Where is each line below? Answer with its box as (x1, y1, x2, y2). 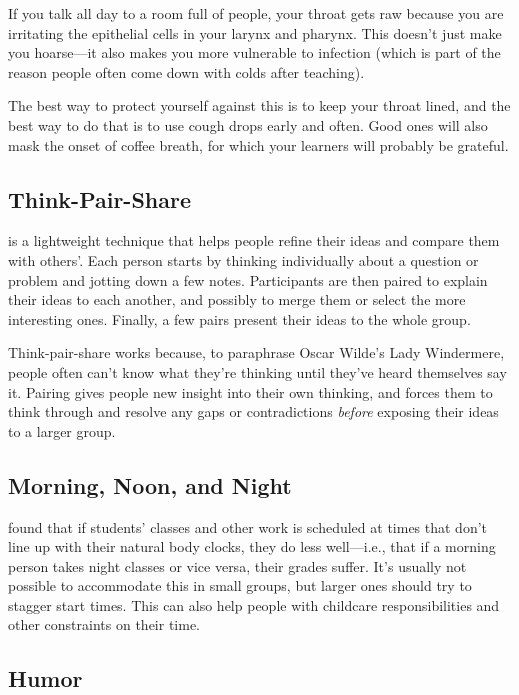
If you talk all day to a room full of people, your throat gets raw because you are (8, 3, 504, 23)
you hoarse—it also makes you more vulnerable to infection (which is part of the (8, 42, 501, 63)
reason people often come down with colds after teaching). (8, 61, 365, 82)
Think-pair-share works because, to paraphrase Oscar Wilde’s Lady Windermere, (8, 342, 505, 363)
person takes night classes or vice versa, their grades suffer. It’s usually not (8, 555, 467, 576)
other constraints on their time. (8, 614, 200, 635)
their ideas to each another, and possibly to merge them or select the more (8, 289, 466, 310)
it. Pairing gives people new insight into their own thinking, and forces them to (8, 381, 493, 402)
